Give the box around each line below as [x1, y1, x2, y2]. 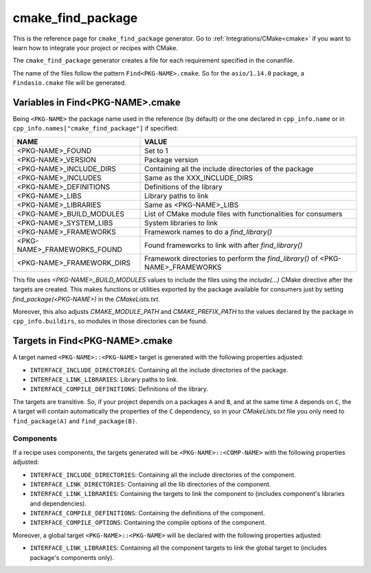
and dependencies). [30, 499, 87, 508]
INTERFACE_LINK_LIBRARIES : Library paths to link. [30, 375, 179, 384]
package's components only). [30, 553, 115, 561]
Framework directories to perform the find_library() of [144, 254, 319, 263]
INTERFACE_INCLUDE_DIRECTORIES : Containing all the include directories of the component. [30, 471, 296, 479]
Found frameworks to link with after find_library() [144, 240, 303, 250]
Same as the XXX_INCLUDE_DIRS [144, 172, 254, 182]
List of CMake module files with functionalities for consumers [144, 209, 343, 218]
